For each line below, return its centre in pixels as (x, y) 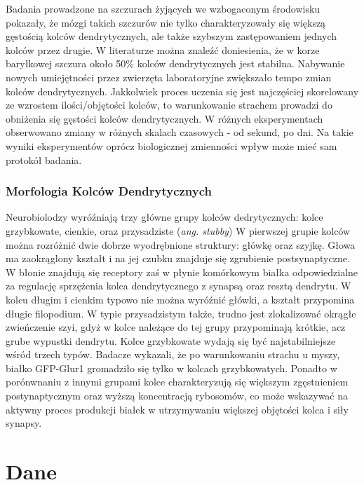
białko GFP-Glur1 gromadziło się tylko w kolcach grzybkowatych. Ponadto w (171, 368)
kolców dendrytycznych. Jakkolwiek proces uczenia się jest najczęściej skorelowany (182, 91)
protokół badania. (44, 159)
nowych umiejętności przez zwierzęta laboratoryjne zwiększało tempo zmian (169, 77)
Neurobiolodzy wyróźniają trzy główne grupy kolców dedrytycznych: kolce (164, 217)
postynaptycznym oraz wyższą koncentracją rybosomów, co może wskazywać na (177, 396)
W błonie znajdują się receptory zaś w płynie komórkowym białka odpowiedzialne (182, 272)
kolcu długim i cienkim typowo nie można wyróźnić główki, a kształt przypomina (180, 299)
